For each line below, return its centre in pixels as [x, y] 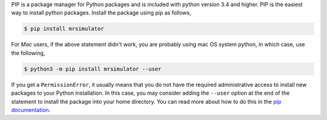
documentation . [31, 110]
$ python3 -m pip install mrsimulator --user [93, 69]
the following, [28, 53]
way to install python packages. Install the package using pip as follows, [101, 13]
